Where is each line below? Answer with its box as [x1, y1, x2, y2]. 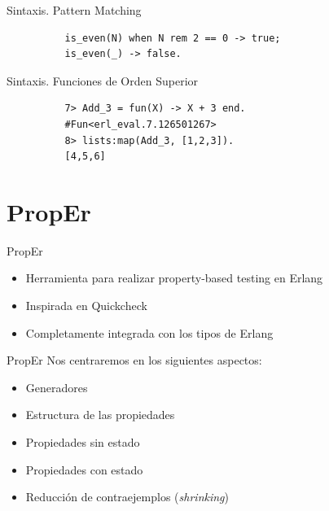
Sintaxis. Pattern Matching [7, 2, 142, 18]
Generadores [25, 378, 88, 395]
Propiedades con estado [25, 461, 143, 478]
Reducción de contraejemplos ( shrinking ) [25, 488, 229, 505]
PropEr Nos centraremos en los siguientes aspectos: [7, 352, 262, 369]
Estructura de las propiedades [25, 406, 175, 423]
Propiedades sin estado [25, 434, 140, 451]
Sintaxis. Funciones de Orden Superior [7, 72, 199, 89]
